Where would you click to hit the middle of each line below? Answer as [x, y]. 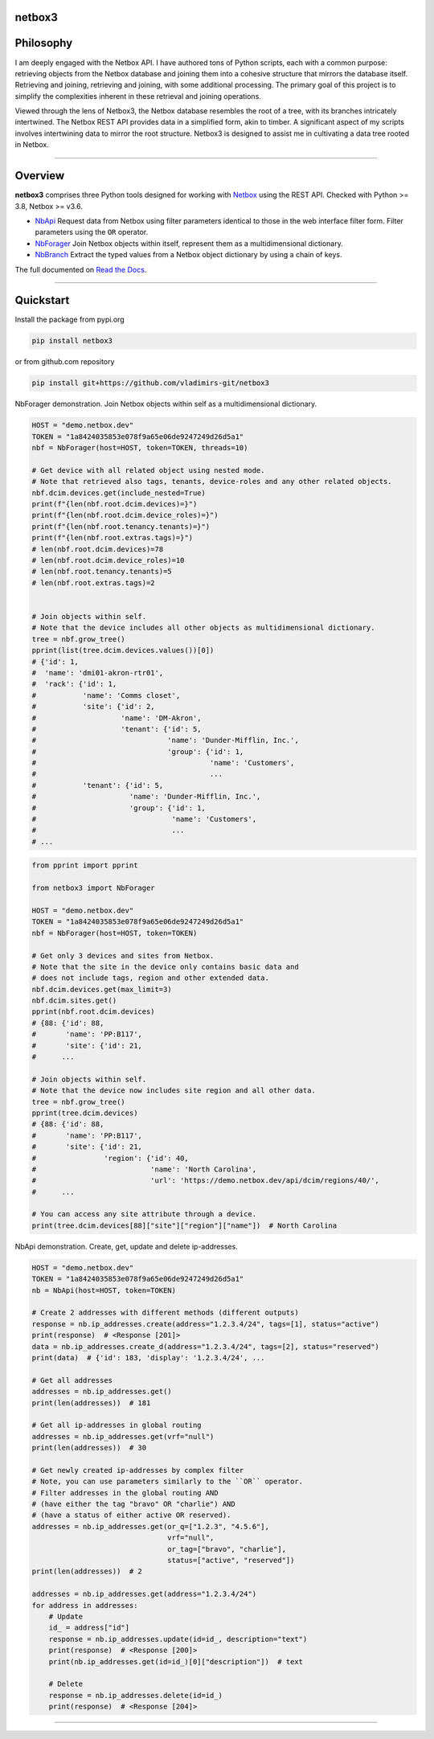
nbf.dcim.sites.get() [74, 1001]
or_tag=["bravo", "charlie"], [227, 1549]
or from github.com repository [65, 362]
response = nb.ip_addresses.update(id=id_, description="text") [178, 1639]
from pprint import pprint [85, 865]
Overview [40, 176]
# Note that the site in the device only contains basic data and [165, 966]
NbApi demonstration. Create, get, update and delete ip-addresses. [127, 1246]
